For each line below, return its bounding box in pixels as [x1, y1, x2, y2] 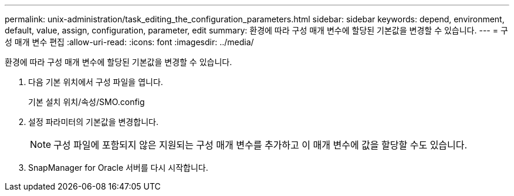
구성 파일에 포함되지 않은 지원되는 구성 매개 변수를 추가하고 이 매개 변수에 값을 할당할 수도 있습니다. [53, 139, 468, 151]
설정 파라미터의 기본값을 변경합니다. [28, 117, 158, 127]
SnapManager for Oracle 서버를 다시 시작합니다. [28, 163, 208, 173]
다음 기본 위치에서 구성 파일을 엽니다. [28, 77, 163, 87]
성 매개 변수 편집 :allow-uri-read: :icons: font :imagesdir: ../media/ [5, 37, 254, 47]
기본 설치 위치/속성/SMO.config [28, 97, 145, 107]
